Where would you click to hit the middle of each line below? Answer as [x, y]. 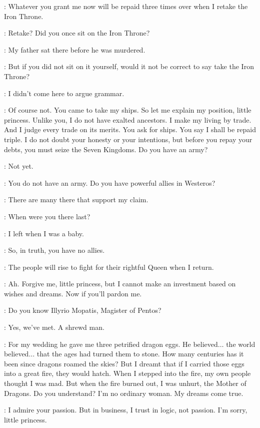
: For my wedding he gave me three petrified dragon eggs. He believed [111, 344]
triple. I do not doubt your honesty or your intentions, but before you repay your [128, 139]
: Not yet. [19, 166]
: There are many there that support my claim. [76, 199]
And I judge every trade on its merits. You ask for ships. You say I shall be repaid [130, 129]
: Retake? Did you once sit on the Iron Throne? [77, 33]
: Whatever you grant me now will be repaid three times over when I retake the [126, 6]
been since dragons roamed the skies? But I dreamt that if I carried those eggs [124, 363]
